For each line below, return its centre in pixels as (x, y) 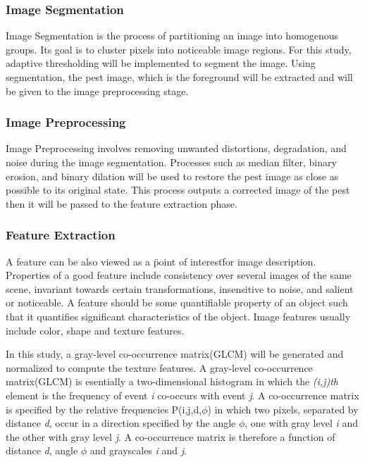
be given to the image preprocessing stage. (97, 90)
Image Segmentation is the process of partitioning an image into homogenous (172, 36)
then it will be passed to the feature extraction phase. (122, 203)
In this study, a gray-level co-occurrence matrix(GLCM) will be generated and (175, 354)
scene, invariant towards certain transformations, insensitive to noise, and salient (180, 288)
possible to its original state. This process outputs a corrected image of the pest (178, 190)
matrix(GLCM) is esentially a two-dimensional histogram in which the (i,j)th (172, 381)
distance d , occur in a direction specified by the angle (121, 423)
